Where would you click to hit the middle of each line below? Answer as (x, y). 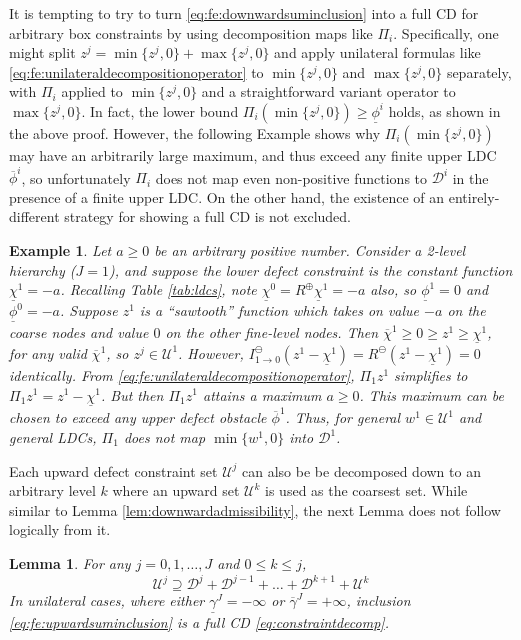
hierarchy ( (42, 269)
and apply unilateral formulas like (377, 52)
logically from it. (60, 529)
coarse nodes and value (79, 331)
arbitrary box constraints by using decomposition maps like (191, 32)
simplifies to (431, 374)
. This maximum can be (431, 394)
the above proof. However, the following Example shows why (195, 132)
